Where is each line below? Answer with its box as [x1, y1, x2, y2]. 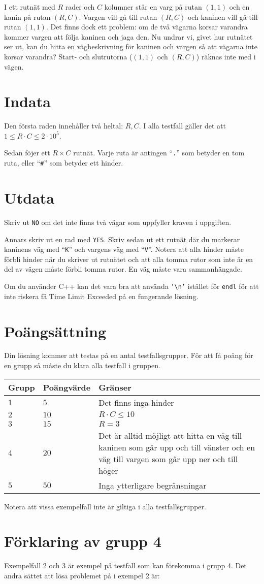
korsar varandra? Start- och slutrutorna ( [4, 51, 133, 61]
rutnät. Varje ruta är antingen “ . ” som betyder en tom [73, 147, 245, 158]
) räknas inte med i [196, 51, 256, 61]
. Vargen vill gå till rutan [79, 11, 157, 22]
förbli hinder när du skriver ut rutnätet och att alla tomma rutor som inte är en [4, 253, 253, 264]
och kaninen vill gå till [187, 11, 258, 22]
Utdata [4, 187, 55, 208]
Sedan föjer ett [4, 147, 50, 158]
